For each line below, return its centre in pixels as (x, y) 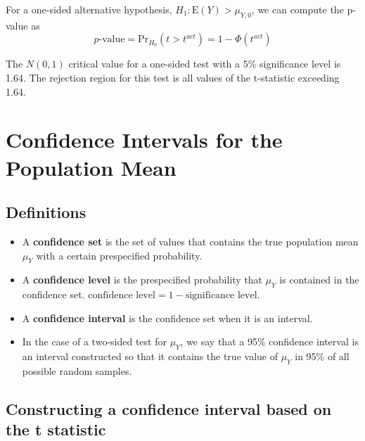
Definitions (46, 212)
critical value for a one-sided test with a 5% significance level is (205, 64)
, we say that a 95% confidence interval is (269, 341)
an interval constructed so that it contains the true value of (150, 356)
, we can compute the (297, 9)
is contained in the (319, 280)
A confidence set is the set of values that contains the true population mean (190, 241)
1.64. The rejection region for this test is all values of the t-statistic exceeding (173, 77)
